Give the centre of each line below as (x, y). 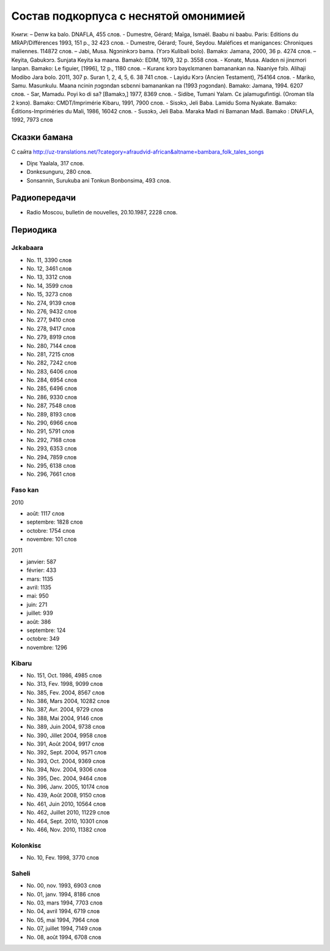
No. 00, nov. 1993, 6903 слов (64, 885)
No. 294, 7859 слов (52, 457)
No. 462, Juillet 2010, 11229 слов (68, 813)
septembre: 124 (46, 630)
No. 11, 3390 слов (49, 260)
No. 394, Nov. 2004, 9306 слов (67, 770)
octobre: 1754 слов (51, 530)
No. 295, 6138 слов (51, 465)
